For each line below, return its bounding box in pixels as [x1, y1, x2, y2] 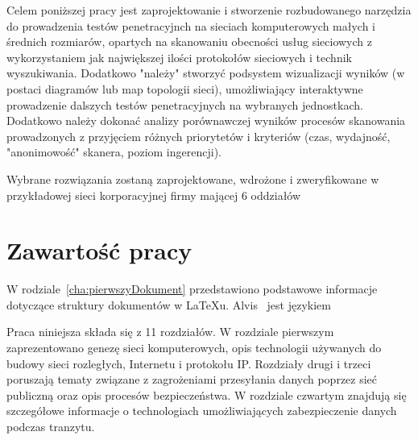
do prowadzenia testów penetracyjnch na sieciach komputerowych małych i [6, 17, 375, 34]
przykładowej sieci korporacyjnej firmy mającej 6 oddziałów [6, 186, 301, 203]
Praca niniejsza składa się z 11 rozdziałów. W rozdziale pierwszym [6, 323, 334, 340]
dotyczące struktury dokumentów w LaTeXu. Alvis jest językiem [6, 296, 331, 313]
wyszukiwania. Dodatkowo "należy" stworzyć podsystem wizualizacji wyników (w [6, 64, 405, 81]
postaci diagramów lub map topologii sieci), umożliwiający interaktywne [6, 80, 363, 97]
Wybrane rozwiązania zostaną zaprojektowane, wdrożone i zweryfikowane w [6, 170, 379, 187]
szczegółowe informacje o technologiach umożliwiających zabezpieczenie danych [6, 402, 397, 419]
